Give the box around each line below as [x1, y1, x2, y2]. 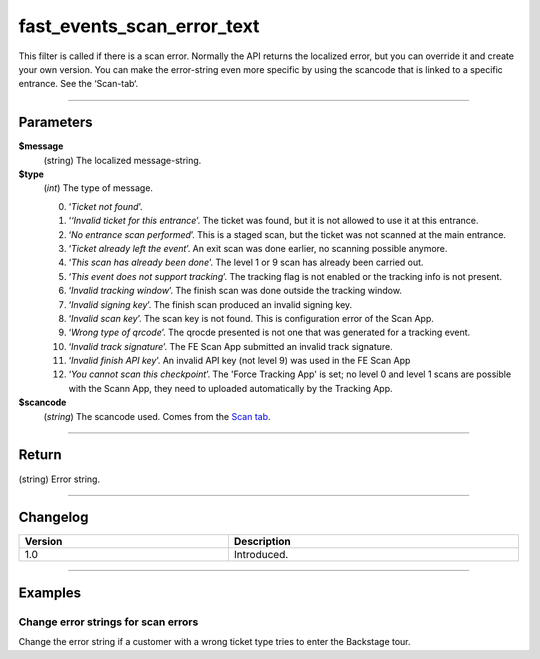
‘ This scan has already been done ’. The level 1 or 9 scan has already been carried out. [68, 256, 424, 269]
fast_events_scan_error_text [18, 15, 260, 37]
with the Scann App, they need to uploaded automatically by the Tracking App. [68, 382, 394, 394]
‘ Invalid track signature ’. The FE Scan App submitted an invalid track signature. [68, 340, 394, 352]
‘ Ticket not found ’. [68, 200, 143, 212]
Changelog [18, 509, 89, 526]
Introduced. [233, 548, 289, 562]
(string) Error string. [18, 473, 100, 485]
